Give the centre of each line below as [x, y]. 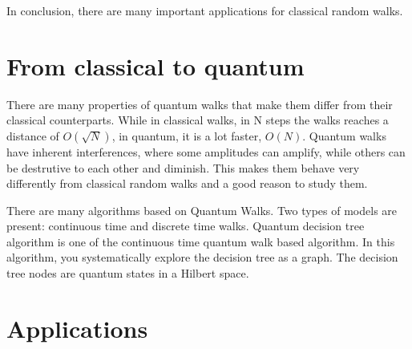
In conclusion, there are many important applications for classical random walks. [205, 10]
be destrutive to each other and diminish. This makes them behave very [183, 167]
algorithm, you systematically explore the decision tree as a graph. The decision [202, 257]
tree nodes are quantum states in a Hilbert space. [128, 273]
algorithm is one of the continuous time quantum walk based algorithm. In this [201, 241]
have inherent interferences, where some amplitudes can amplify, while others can [206, 151]
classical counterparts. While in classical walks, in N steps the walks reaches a [198, 120]
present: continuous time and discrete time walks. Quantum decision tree [186, 226]
